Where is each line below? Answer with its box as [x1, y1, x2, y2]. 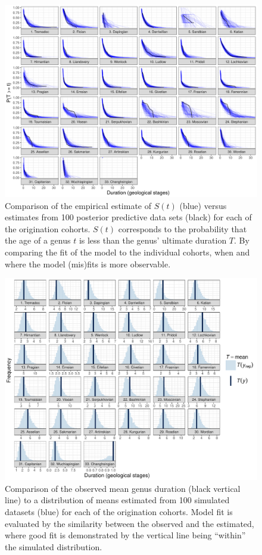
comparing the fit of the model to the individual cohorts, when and [5, 245, 250, 258]
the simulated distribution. [5, 540, 102, 553]
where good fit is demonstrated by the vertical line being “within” [5, 529, 246, 541]
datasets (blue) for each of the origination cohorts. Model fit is [5, 506, 233, 518]
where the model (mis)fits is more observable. [5, 257, 171, 270]
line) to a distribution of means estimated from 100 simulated [5, 494, 230, 506]
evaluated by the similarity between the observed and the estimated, [5, 517, 254, 529]
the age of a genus [5, 234, 71, 247]
